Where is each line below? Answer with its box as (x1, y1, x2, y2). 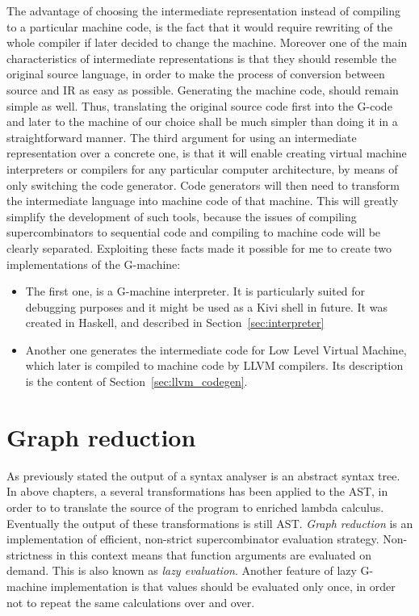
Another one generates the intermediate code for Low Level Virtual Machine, (25, 341, 407, 358)
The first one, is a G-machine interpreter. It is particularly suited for (25, 283, 366, 300)
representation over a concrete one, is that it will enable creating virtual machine (6, 145, 407, 161)
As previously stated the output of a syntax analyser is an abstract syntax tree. (6, 467, 400, 484)
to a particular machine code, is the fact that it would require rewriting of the (6, 18, 392, 35)
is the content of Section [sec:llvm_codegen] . (25, 373, 248, 390)
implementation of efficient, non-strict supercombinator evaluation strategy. (6, 530, 379, 547)
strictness (6, 546, 53, 563)
